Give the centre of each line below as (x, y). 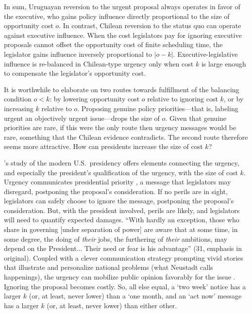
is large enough (224, 63)
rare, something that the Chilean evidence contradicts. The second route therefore (126, 137)
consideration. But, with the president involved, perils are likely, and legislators (122, 210)
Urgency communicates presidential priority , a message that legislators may (118, 182)
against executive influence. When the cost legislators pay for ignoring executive (123, 35)
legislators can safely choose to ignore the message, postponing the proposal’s (119, 201)
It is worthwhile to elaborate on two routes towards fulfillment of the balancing (122, 89)
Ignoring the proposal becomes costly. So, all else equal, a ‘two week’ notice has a (125, 286)
